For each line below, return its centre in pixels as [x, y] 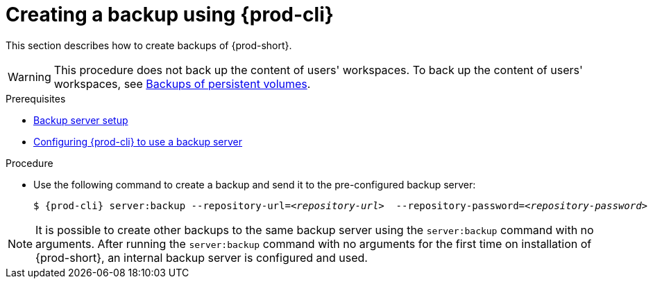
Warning [29, 77]
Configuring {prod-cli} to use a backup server [138, 141]
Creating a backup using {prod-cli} [170, 15]
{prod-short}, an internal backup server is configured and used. [202, 257]
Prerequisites [36, 98]
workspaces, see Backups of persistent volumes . [182, 83]
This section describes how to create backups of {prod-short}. [149, 45]
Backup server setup [81, 120]
